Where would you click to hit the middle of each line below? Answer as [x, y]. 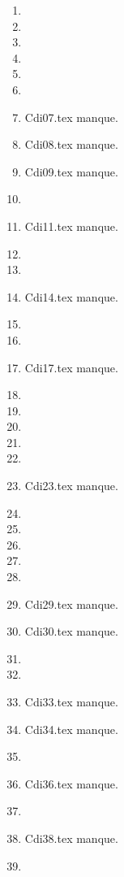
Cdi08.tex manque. [71, 144]
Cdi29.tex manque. [71, 603]
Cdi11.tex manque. [71, 226]
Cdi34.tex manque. [71, 729]
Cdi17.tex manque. [71, 367]
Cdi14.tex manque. [71, 296]
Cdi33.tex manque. [71, 701]
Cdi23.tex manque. [71, 486]
